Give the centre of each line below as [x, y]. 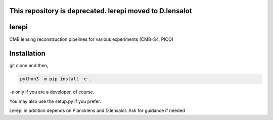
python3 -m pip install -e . [56, 79]
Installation [27, 54]
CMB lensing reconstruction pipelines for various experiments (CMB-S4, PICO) [92, 39]
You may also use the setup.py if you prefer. [55, 101]
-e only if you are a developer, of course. [52, 92]
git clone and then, [29, 66]
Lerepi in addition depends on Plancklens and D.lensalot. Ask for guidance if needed [97, 110]
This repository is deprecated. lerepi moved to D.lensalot [101, 11]
